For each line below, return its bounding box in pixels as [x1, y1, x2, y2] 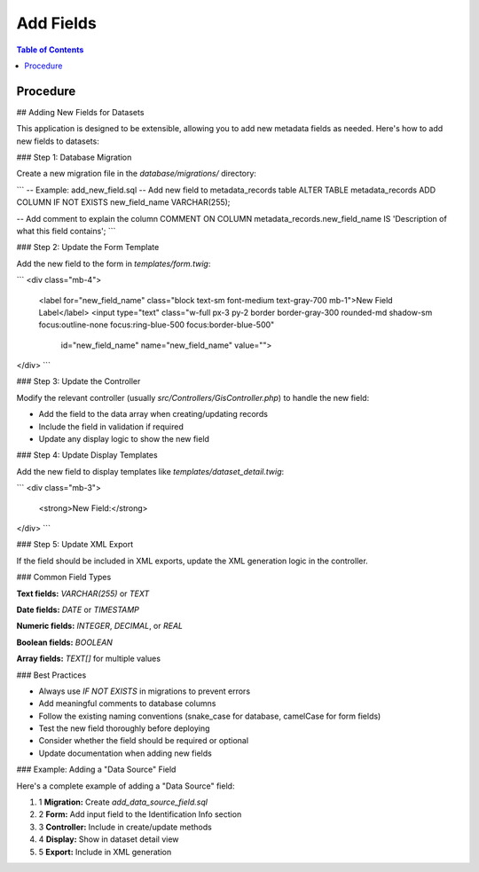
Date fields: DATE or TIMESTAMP [16, 604, 139, 615]
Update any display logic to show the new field [38, 434, 210, 444]
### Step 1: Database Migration [16, 152, 132, 163]
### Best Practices [16, 670, 87, 680]
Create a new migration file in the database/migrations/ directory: [16, 169, 257, 179]
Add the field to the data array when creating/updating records [38, 409, 268, 420]
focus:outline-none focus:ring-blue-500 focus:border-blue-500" [38, 319, 275, 330]
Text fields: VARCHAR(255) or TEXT [16, 588, 150, 599]
